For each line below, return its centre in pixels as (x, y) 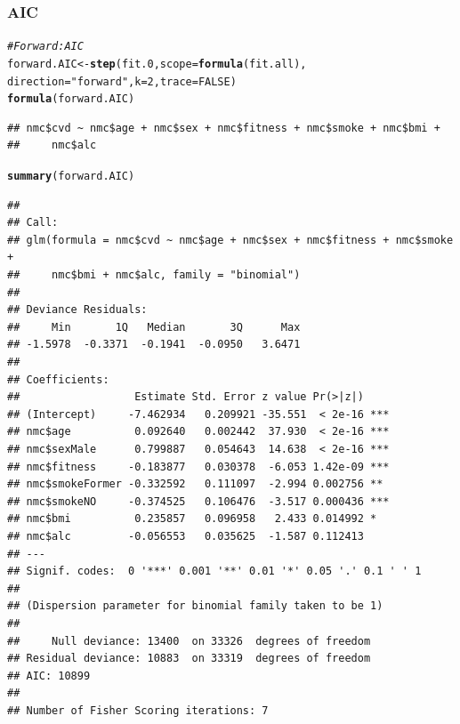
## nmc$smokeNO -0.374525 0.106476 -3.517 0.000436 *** (198, 501)
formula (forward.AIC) (71, 99)
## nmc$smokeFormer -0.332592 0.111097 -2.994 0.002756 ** (195, 484)
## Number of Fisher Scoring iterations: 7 (138, 710)
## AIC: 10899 (49, 676)
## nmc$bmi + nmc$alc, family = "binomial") (154, 275)
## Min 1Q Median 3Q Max (154, 327)
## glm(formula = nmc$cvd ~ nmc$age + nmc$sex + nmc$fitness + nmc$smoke (230, 240)
